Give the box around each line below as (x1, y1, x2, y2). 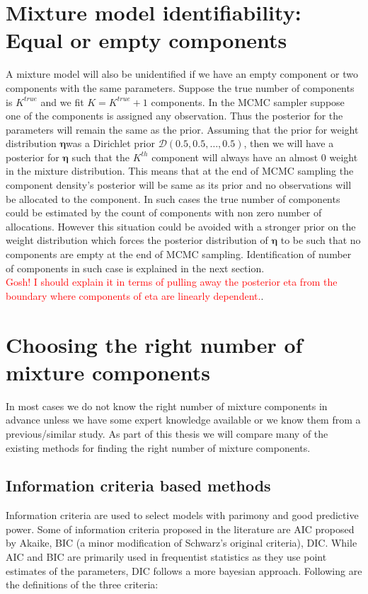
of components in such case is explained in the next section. (6, 260, 265, 275)
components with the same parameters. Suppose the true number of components (6, 80, 355, 95)
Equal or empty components (6, 25, 287, 54)
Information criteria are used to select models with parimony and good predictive (6, 508, 359, 523)
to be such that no (280, 233, 361, 248)
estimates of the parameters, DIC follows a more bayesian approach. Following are (6, 563, 362, 578)
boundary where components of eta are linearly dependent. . (6, 288, 264, 303)
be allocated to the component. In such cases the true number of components (6, 191, 340, 206)
